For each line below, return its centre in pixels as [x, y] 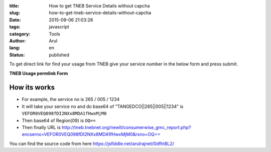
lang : [15, 48]
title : [14, 6]
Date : [15, 19]
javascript [59, 27]
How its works [32, 87]
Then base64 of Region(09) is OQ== [59, 120]
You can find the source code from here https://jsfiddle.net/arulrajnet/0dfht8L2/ [92, 143]
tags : [15, 27]
